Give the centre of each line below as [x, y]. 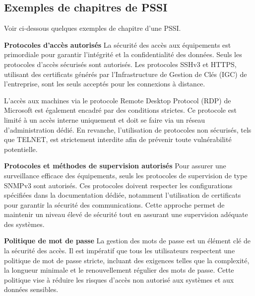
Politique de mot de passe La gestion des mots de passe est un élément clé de [127, 241]
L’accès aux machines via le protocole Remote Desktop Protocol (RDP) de [118, 100]
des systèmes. [24, 224]
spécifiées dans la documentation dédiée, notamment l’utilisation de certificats [123, 195]
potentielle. [21, 149]
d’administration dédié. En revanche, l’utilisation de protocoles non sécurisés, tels [128, 129]
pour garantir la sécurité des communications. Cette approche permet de [114, 204]
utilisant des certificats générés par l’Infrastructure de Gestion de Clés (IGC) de [126, 74]
